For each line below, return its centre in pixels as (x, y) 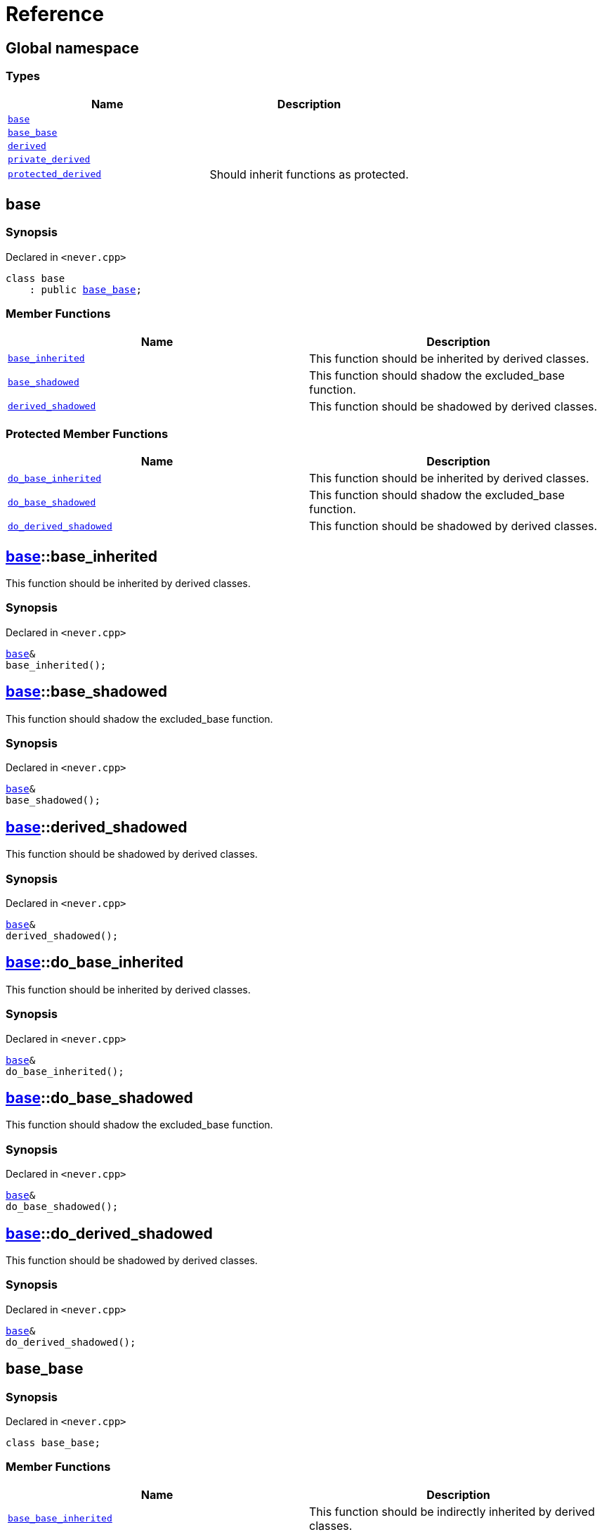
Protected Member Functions (87, 433)
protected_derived (55, 174)
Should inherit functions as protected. (309, 174)
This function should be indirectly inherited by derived (452, 1511)
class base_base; (53, 1443)
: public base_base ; (85, 289)
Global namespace (72, 48)
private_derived (49, 159)
